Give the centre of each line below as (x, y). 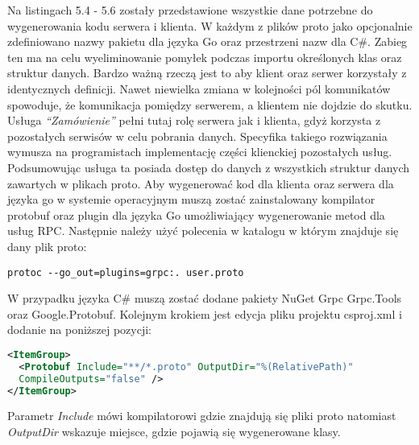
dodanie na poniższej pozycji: (79, 330)
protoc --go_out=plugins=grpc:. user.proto (126, 272)
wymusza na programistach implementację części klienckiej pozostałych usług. (200, 152)
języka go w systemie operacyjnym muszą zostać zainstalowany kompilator (191, 199)
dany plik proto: (47, 246)
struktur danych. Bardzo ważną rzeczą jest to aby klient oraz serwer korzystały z (207, 73)
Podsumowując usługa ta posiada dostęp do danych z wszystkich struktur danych (209, 167)
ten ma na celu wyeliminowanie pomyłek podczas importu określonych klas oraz (205, 57)
